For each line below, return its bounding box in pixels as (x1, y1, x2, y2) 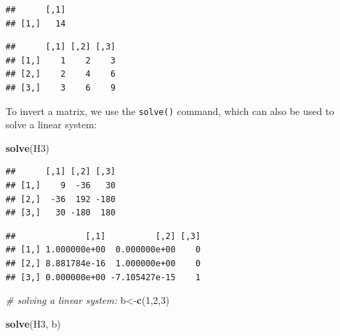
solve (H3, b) (6, 316, 61, 330)
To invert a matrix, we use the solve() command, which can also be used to (6, 103, 334, 118)
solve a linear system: (6, 117, 97, 132)
